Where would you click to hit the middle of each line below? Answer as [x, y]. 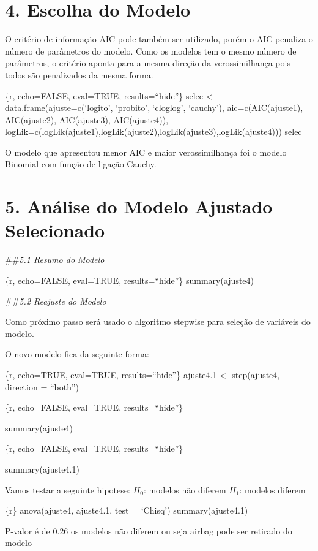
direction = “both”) [42, 386]
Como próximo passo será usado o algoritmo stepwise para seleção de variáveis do [158, 321]
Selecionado [55, 230]
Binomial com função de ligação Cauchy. [81, 164]
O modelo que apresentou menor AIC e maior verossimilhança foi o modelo [146, 152]
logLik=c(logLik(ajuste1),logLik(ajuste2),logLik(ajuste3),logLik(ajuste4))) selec [153, 131]
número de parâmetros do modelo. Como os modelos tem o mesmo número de [151, 51]
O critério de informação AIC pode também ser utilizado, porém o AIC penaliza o [159, 39]
